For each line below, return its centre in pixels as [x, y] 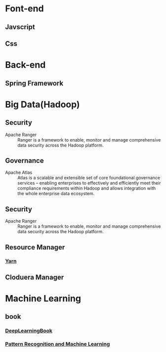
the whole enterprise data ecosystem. [56, 194]
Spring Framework [34, 83]
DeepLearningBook [29, 331]
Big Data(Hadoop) [42, 104]
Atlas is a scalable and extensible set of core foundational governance [89, 178]
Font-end [24, 9]
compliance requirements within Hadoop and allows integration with [87, 188]
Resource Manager [35, 247]
